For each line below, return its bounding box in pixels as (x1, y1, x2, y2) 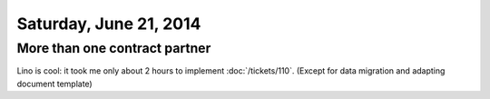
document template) (16, 78, 93, 89)
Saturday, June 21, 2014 (16, 14, 201, 34)
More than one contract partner (16, 40, 211, 56)
